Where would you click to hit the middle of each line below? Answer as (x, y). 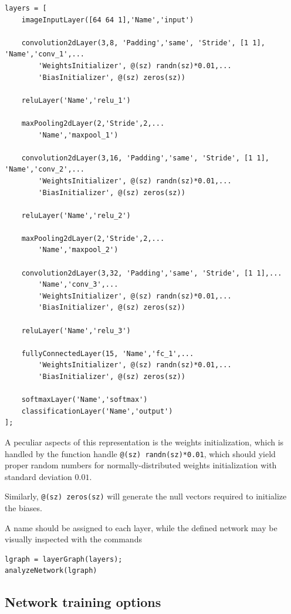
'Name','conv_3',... (78, 285)
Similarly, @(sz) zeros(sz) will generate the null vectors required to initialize (146, 496)
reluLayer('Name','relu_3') (76, 331)
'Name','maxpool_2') (78, 250)
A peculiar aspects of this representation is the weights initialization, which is (144, 442)
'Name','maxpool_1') (78, 135)
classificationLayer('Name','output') (97, 411)
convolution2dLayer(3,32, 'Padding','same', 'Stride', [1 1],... (152, 273)
